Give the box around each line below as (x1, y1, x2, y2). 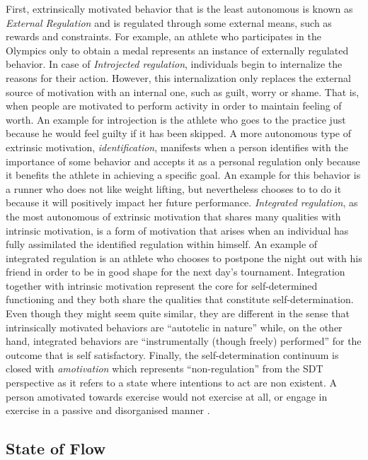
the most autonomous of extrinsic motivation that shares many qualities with (6, 208, 341, 223)
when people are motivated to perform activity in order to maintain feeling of (6, 98, 342, 113)
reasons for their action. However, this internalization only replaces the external (6, 70, 351, 85)
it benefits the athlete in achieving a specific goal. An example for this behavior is (6, 167, 361, 182)
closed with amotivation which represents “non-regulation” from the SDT (6, 361, 323, 376)
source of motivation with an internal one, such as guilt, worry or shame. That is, (6, 84, 360, 99)
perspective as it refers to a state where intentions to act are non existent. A (6, 375, 338, 390)
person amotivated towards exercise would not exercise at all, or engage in (6, 389, 328, 403)
